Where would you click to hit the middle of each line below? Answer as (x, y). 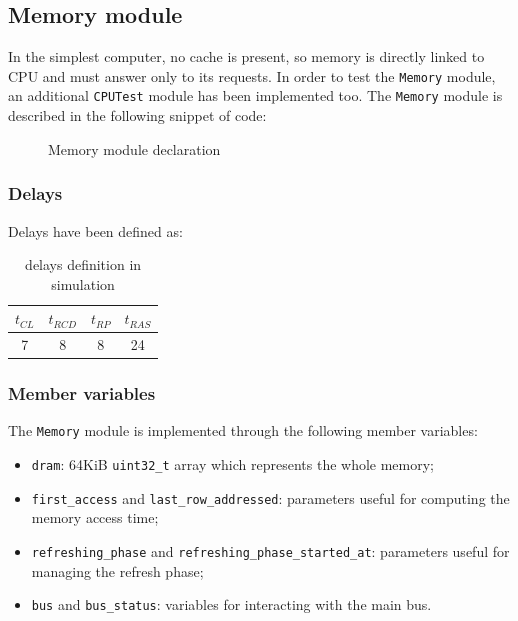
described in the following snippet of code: (137, 115)
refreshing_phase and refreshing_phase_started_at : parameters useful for (270, 551)
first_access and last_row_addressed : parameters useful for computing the (270, 497)
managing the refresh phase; (117, 570)
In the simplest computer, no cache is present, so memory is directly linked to (246, 56)
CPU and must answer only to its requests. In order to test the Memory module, (252, 75)
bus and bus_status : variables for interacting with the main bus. (231, 604)
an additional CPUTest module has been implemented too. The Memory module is (255, 95)
